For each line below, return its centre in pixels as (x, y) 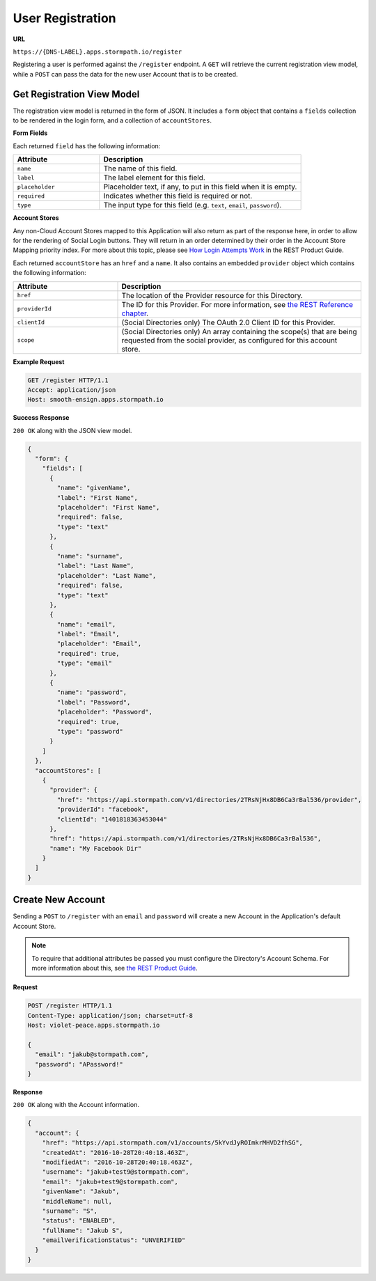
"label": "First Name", (97, 497)
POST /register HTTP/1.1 (70, 1006)
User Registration (64, 18)
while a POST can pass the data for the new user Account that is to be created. (125, 74)
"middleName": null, (77, 1201)
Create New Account (59, 900)
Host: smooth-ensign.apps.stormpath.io (95, 400)
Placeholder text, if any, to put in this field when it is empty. (200, 187)
